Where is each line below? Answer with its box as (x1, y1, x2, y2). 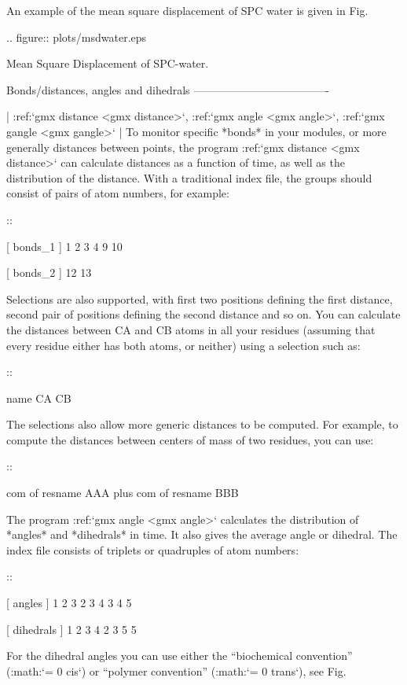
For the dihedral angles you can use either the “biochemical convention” (6, 647, 353, 664)
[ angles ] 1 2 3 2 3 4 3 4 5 (6, 595, 132, 611)
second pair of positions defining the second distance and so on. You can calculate (6, 306, 401, 322)
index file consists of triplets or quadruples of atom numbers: (6, 541, 299, 558)
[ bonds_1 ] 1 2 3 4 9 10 (6, 238, 123, 254)
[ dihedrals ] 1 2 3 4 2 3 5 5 (6, 621, 137, 637)
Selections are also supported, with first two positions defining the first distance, (6, 290, 393, 307)
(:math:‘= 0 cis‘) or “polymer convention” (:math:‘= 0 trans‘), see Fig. (6, 662, 346, 679)
